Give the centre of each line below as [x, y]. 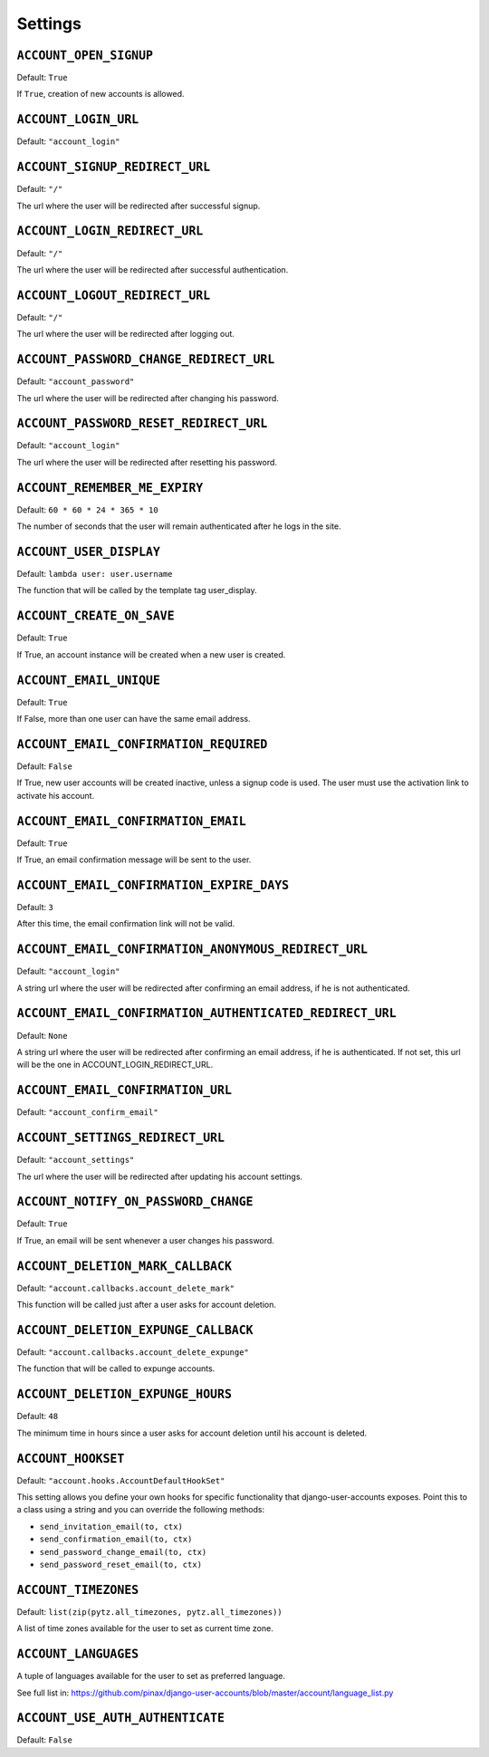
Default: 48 [38, 1416]
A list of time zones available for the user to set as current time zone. [145, 1628]
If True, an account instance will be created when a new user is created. [151, 654]
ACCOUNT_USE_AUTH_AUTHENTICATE [121, 1718]
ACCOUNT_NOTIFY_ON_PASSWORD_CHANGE [135, 1202]
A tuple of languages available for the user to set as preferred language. [151, 1676]
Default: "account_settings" [76, 1160]
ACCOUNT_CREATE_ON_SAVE [96, 616]
